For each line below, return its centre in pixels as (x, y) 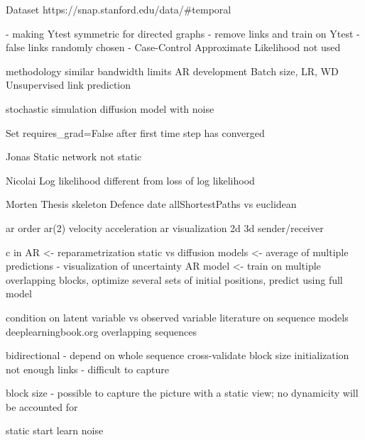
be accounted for (42, 406)
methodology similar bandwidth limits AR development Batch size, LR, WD (172, 71)
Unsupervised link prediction (69, 85)
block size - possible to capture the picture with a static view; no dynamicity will (182, 393)
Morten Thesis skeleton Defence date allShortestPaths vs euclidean (151, 204)
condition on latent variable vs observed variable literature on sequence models (177, 317)
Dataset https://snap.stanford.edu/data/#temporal (119, 9)
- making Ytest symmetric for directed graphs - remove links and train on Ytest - (183, 33)
